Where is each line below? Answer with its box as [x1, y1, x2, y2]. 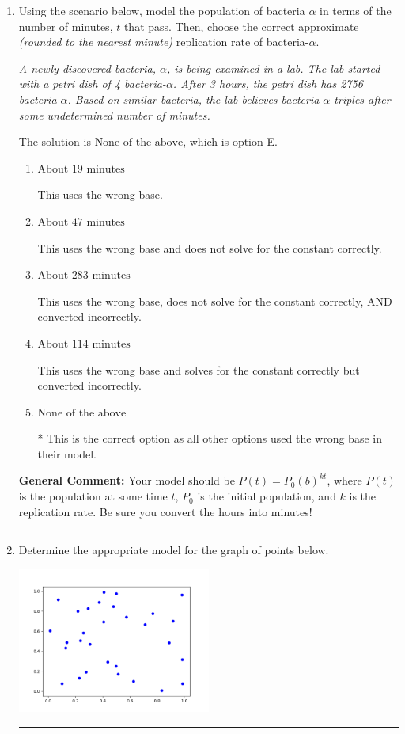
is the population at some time [18, 488, 168, 504]
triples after [334, 90, 391, 107]
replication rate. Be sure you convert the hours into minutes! [18, 503, 312, 519]
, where [327, 472, 362, 489]
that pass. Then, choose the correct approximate [123, 17, 359, 34]
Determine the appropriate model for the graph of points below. [18, 542, 329, 558]
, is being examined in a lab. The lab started [167, 59, 380, 76]
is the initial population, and [197, 488, 336, 504]
